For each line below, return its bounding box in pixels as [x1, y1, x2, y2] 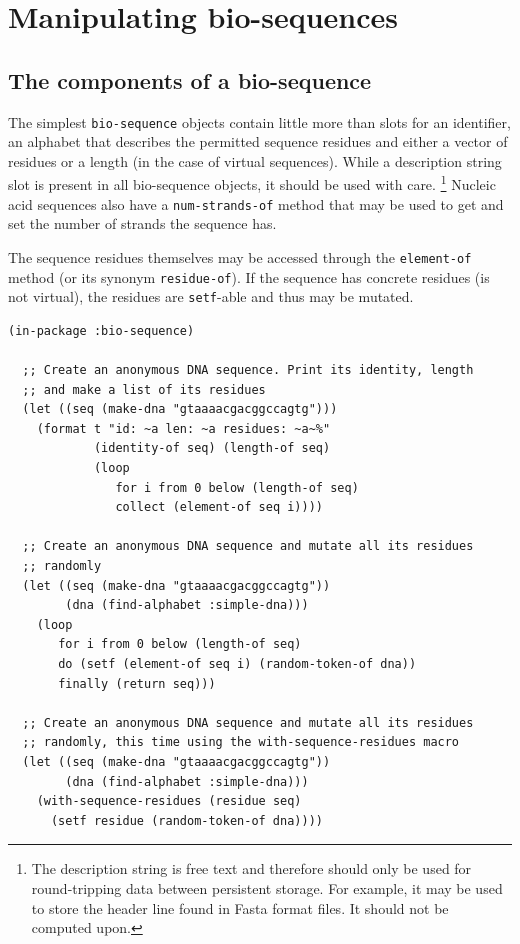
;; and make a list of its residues [22, 382, 266, 397]
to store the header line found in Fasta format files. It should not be [31, 897, 449, 918]
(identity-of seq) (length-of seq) [93, 441, 331, 456]
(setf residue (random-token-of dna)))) [50, 813, 323, 828]
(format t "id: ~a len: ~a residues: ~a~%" [36, 421, 331, 436]
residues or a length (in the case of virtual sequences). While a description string [8, 150, 502, 171]
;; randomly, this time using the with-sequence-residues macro [22, 735, 460, 750]
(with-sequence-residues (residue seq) [36, 794, 302, 809]
